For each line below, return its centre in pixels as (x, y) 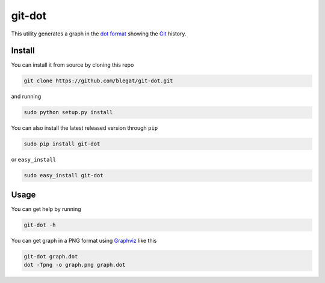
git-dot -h (40, 225)
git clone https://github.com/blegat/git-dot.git (98, 81)
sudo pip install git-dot (62, 144)
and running (26, 97)
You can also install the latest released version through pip (85, 128)
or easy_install (34, 160)
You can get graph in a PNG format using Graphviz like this (84, 240)
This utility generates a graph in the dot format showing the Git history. (99, 34)
